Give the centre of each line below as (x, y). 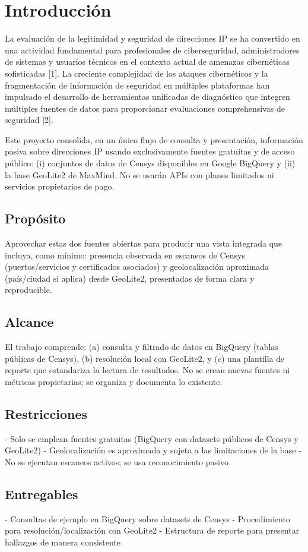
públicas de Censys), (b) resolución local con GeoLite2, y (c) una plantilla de (145, 358)
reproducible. (28, 290)
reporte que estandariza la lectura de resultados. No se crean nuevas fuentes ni (147, 370)
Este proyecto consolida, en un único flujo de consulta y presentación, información (154, 139)
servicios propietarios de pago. (60, 186)
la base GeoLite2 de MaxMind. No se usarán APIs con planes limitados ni (139, 174)
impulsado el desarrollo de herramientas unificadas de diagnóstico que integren (147, 97)
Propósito (35, 218)
